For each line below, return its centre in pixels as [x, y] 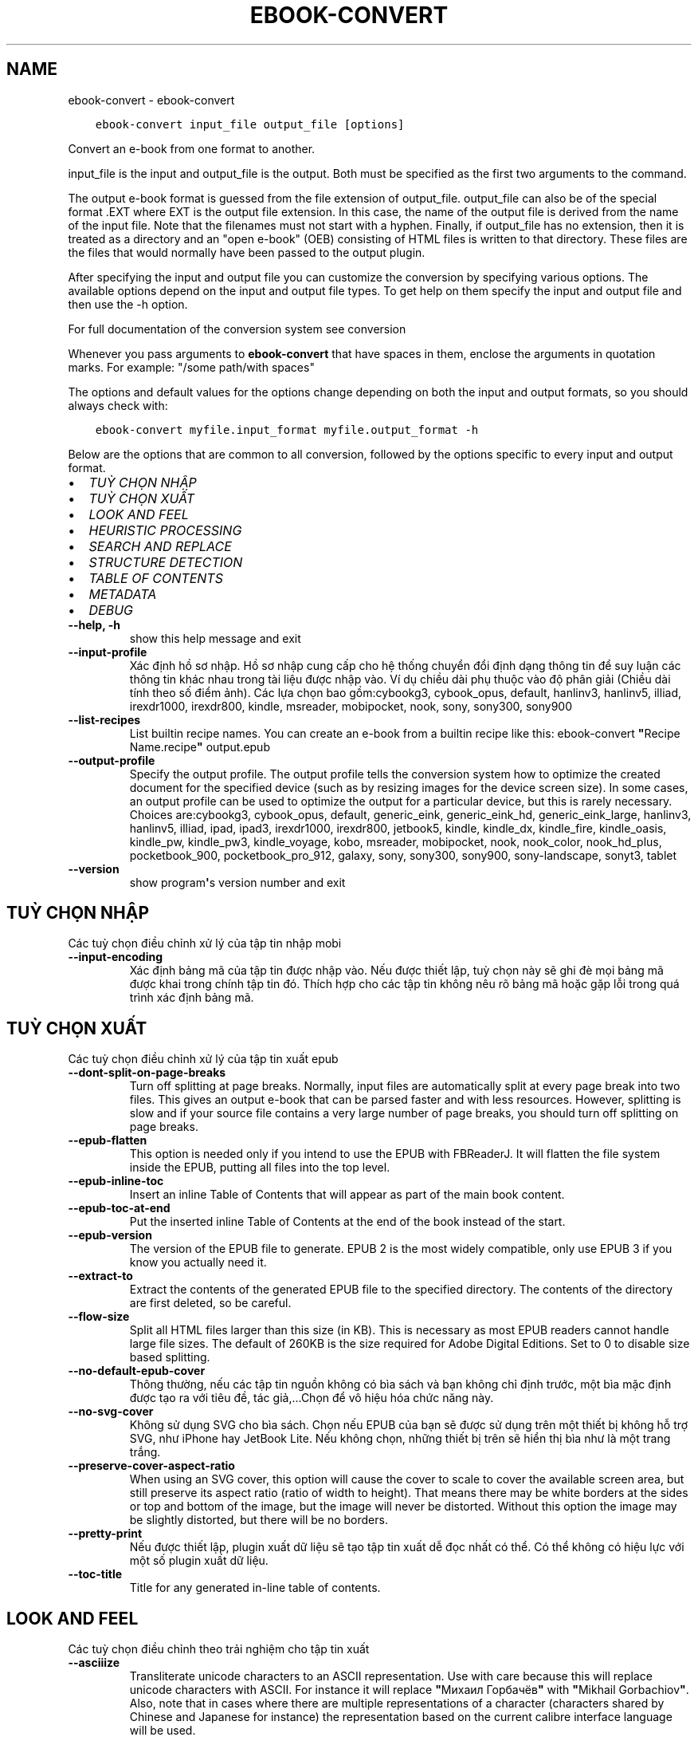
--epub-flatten [108, 1140]
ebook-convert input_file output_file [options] [250, 124]
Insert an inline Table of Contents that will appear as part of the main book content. [347, 1195]
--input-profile [108, 652]
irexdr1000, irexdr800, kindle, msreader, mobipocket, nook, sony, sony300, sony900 [351, 706]
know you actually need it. [198, 1262]
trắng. [145, 1452]
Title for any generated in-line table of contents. [255, 1588]
